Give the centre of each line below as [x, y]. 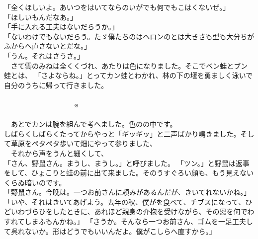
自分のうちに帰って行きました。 [56, 85]
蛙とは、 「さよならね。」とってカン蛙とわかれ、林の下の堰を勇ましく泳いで [129, 75]
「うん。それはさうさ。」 [44, 55]
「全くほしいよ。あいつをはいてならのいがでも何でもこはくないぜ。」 [117, 7]
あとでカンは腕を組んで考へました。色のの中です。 [94, 124]
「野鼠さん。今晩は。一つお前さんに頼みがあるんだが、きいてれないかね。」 [128, 192]
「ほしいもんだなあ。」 [41, 17]
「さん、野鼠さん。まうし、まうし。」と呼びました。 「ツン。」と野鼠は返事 [127, 163]
